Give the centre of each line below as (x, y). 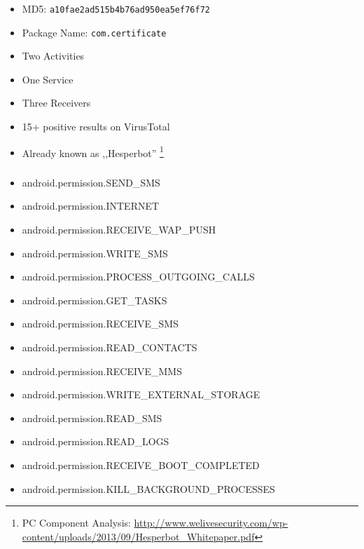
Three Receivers (56, 103)
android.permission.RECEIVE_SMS (100, 324)
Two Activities (53, 56)
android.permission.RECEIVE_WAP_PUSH (119, 229)
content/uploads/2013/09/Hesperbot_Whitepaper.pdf (138, 536)
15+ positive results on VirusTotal (96, 127)
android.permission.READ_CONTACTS (110, 347)
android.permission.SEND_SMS (91, 182)
